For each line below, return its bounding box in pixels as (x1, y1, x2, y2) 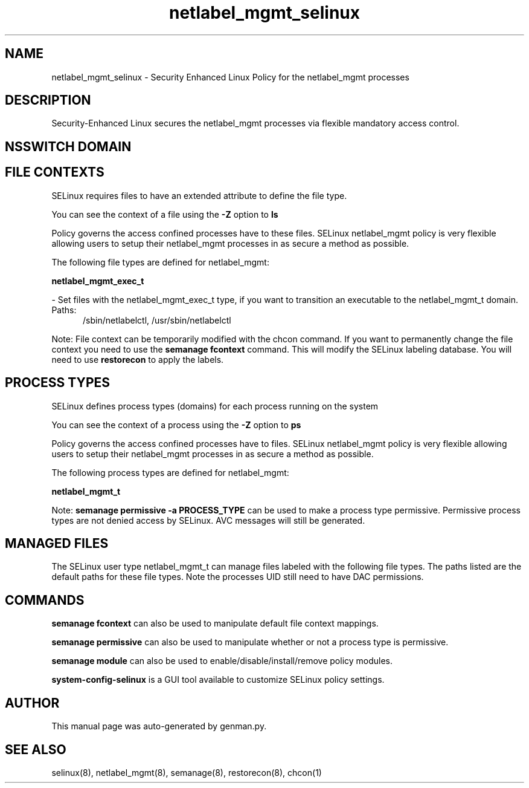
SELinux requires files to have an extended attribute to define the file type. (51, 190, 347, 201)
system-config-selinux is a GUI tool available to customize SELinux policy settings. (51, 674, 385, 685)
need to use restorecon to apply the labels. (51, 354, 224, 365)
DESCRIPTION (5, 93, 91, 108)
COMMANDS (5, 592, 85, 608)
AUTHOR (5, 695, 60, 711)
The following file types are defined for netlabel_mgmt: (51, 256, 269, 267)
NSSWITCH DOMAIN (5, 138, 132, 154)
